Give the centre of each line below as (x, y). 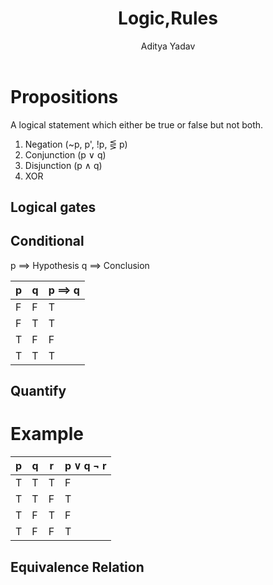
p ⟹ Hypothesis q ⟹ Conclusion (80, 265)
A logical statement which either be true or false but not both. (137, 124)
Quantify (38, 391)
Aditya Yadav (168, 46)
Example (47, 434)
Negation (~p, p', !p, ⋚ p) (76, 144)
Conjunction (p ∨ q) (65, 154)
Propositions (64, 96)
